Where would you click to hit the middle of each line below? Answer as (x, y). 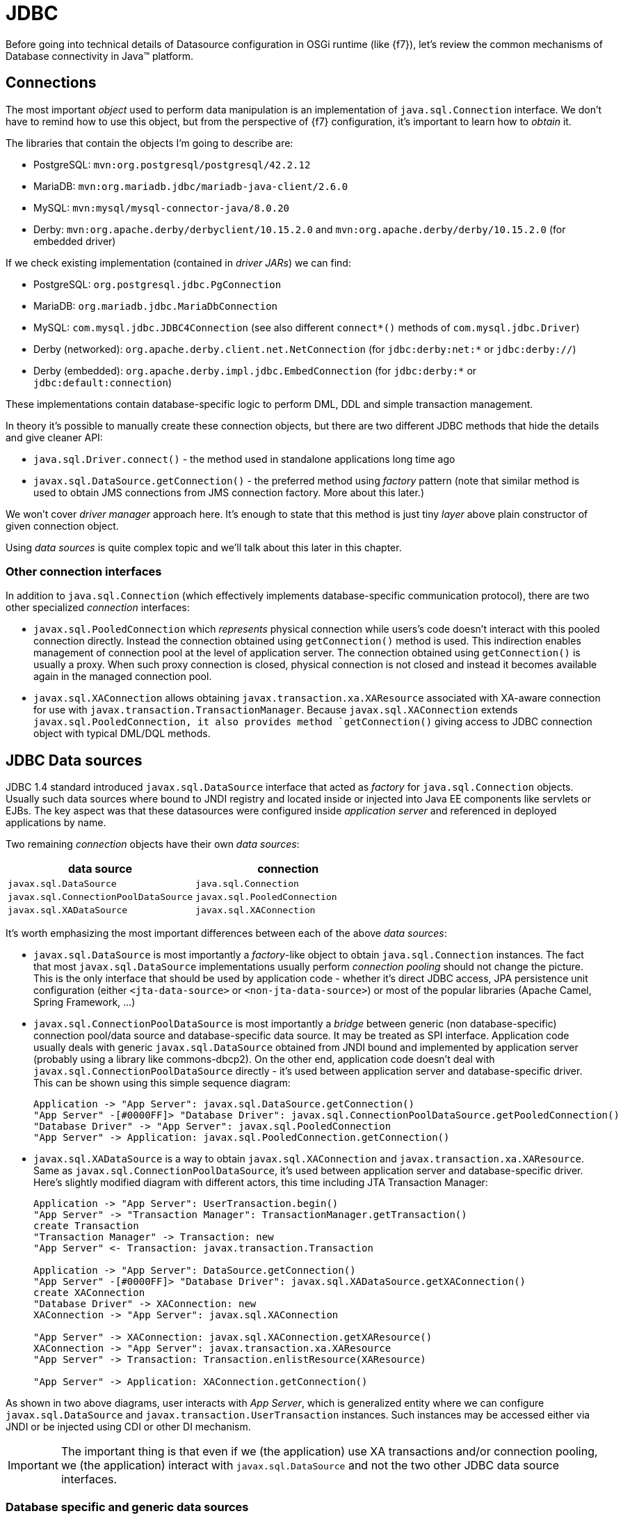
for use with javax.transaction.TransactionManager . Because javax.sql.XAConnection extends (276, 710)
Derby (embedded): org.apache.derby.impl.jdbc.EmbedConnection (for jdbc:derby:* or (255, 370)
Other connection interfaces (84, 571)
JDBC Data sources (74, 760)
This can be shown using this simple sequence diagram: (162, 1083)
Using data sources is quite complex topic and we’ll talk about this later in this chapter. (204, 547)
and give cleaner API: (54, 437)
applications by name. (56, 823)
